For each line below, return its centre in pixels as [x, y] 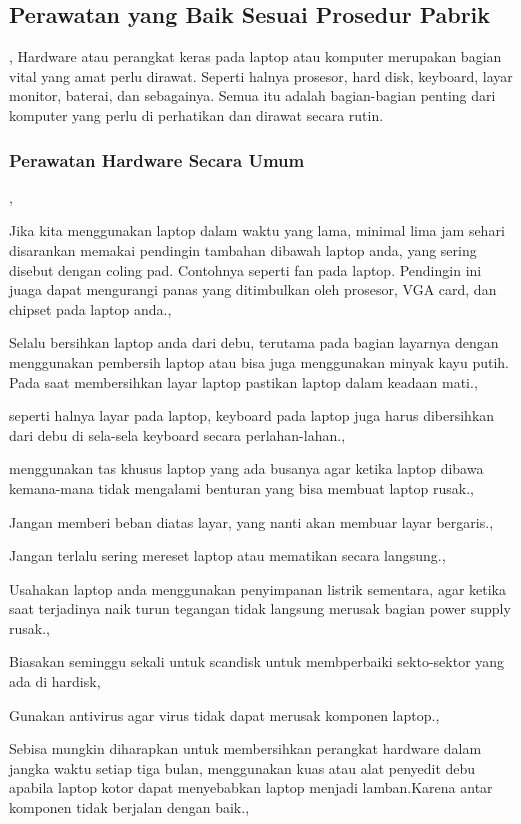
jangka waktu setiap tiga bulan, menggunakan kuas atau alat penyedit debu [242, 767]
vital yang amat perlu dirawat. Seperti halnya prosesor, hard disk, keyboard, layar [261, 75]
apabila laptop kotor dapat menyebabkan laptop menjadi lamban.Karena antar [251, 787]
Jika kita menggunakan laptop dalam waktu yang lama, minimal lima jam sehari [257, 230]
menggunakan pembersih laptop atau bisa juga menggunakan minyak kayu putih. [259, 361]
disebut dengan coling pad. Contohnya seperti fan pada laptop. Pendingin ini [245, 269]
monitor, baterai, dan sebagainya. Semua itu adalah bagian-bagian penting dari [252, 95]
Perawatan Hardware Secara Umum [157, 159]
